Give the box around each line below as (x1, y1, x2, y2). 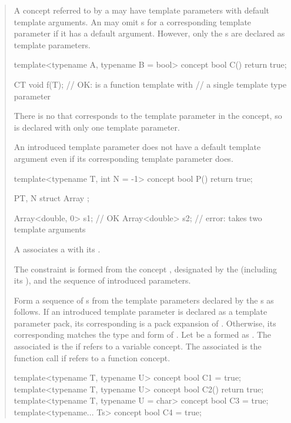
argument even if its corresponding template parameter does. (14, 152, 233, 164)
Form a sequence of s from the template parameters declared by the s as (14, 294, 274, 306)
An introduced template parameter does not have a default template (14, 141, 261, 153)
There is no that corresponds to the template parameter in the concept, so (14, 109, 282, 122)
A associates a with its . (14, 242, 101, 255)
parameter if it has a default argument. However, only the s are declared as (14, 27, 285, 39)
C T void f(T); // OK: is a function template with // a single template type (14, 78, 287, 90)
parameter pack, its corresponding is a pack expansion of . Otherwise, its (14, 317, 276, 329)
